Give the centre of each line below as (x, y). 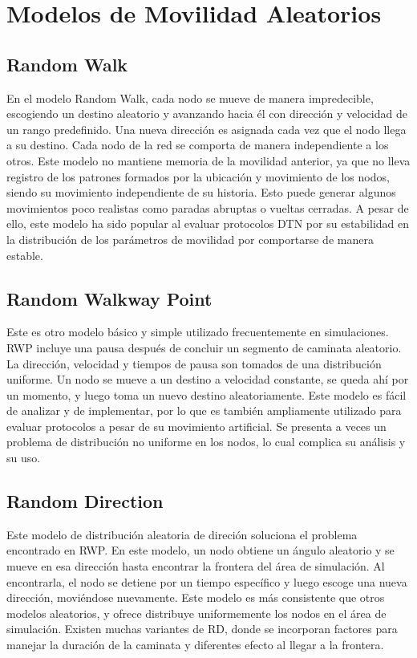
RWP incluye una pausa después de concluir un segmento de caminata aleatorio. (204, 347)
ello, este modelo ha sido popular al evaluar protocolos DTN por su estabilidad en (208, 223)
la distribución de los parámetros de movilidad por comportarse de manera (190, 239)
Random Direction (85, 501)
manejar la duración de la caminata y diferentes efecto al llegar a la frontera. (195, 645)
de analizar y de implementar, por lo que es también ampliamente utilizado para (204, 410)
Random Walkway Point (109, 298)
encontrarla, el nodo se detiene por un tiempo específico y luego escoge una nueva (207, 581)
